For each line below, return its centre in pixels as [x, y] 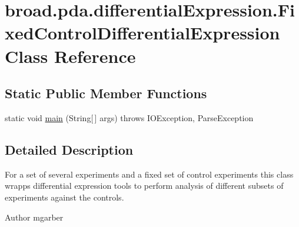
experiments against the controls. [64, 197]
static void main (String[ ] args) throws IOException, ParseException [129, 117]
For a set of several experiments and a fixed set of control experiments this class [149, 174]
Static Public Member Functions [106, 93]
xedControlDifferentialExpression [142, 33]
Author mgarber [34, 217]
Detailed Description [69, 149]
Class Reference [70, 56]
